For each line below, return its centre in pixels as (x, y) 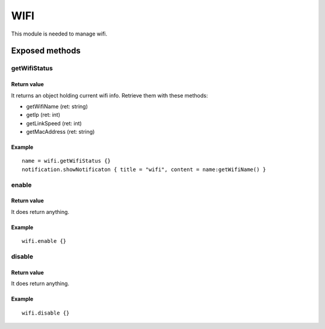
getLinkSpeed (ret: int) (54, 123)
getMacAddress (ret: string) (60, 132)
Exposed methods (46, 51)
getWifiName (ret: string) (57, 106)
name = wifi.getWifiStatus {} (67, 161)
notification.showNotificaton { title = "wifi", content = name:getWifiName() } (144, 169)
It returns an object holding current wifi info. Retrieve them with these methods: (110, 95)
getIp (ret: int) (43, 115)
